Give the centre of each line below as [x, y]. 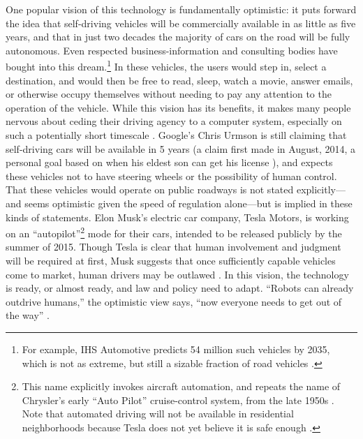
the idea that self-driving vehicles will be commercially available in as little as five [181, 23]
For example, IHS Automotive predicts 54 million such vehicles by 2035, [176, 349]
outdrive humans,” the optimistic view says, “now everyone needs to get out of [174, 301]
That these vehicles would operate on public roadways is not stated [150, 189]
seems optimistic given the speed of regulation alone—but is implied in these [188, 203]
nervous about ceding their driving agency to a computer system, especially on [174, 121]
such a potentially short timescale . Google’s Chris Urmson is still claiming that [176, 135]
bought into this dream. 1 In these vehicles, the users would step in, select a [166, 66]
